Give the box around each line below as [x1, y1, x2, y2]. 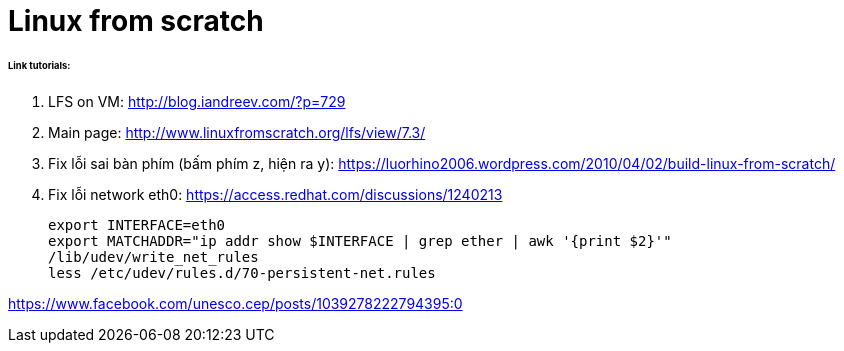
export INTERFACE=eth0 [48, 216, 226, 233]
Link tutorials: [8, 59, 71, 71]
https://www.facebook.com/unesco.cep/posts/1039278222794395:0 [8, 294, 463, 312]
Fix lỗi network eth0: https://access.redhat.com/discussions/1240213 [48, 185, 503, 203]
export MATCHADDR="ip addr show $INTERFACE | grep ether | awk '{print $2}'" [48, 232, 672, 249]
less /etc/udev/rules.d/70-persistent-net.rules [48, 264, 436, 281]
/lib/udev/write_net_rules [48, 248, 259, 265]
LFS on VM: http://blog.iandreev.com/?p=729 [48, 92, 346, 110]
